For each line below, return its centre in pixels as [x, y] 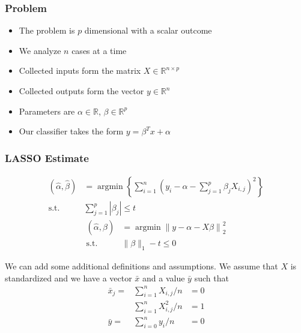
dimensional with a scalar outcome [148, 30]
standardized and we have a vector [68, 277]
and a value [164, 277]
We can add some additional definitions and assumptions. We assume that [141, 265]
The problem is [47, 30]
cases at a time [99, 50]
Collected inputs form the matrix [80, 70]
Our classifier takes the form [71, 131]
